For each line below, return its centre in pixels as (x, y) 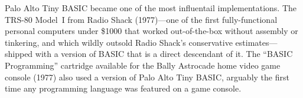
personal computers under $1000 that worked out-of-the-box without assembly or (151, 31)
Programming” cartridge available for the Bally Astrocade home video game (143, 65)
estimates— (256, 42)
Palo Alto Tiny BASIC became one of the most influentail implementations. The (151, 8)
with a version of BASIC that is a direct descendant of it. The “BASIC (164, 54)
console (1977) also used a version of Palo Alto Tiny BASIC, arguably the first (147, 77)
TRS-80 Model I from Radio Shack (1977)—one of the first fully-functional (141, 19)
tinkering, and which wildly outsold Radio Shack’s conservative (119, 42)
